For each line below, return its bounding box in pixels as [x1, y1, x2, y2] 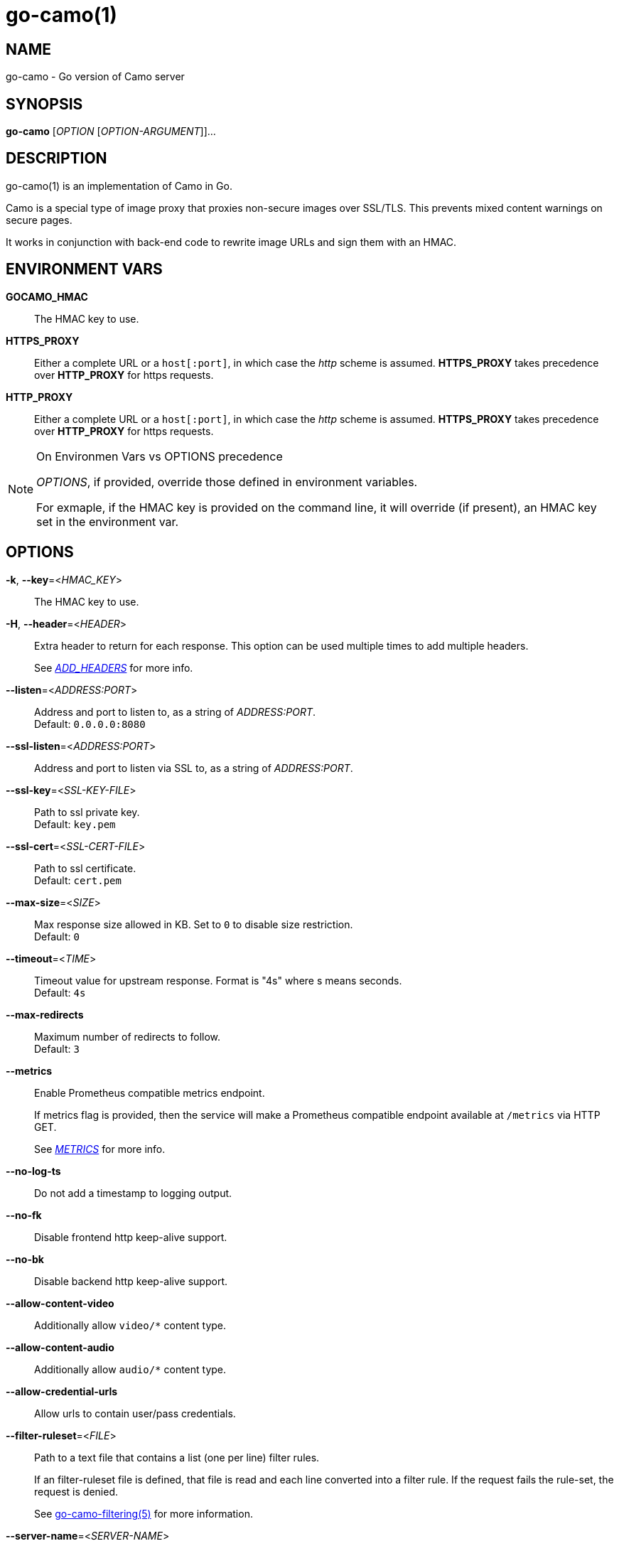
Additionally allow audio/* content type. [34, 1363, 227, 1375]
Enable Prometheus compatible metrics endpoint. [34, 1086, 265, 1099]
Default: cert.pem [34, 874, 122, 886]
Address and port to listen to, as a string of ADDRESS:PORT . [34, 705, 316, 718]
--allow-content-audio [6, 1341, 114, 1353]
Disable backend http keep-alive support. [34, 1274, 227, 1287]
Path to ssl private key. [34, 805, 140, 818]
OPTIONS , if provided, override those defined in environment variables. [36, 474, 418, 489]
